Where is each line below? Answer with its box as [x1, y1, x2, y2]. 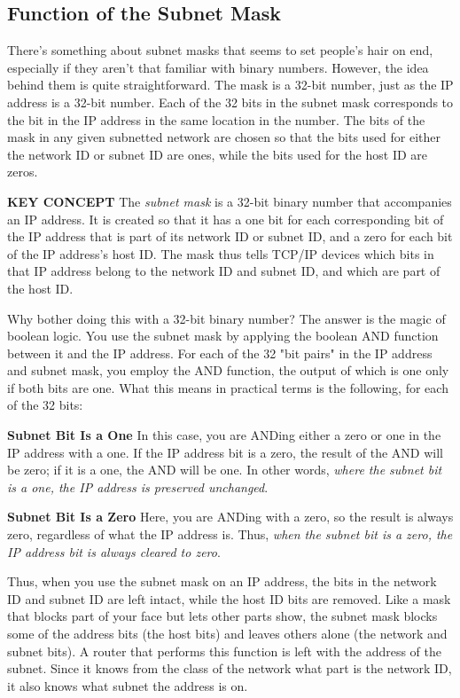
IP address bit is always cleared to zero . [7, 542, 221, 561]
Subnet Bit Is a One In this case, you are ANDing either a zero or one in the [7, 426, 441, 444]
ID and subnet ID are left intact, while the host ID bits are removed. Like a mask [7, 589, 451, 608]
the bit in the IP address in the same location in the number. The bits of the [7, 110, 425, 129]
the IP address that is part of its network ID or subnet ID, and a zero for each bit [7, 227, 453, 246]
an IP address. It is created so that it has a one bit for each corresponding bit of [7, 209, 444, 228]
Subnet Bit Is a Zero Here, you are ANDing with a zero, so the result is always [7, 507, 454, 526]
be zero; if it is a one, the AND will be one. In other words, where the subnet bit [7, 460, 442, 479]
